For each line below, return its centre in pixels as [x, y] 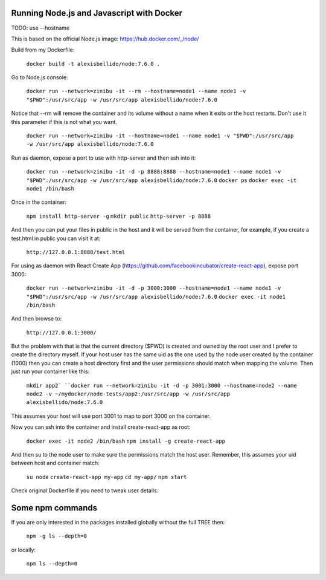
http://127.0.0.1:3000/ [61, 332]
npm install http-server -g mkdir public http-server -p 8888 [119, 216]
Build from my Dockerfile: [43, 50]
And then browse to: [37, 319]
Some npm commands [54, 508]
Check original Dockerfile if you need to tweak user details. [85, 490]
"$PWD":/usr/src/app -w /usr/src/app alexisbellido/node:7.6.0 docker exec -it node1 [156, 297]
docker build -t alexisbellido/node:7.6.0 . [93, 64]
